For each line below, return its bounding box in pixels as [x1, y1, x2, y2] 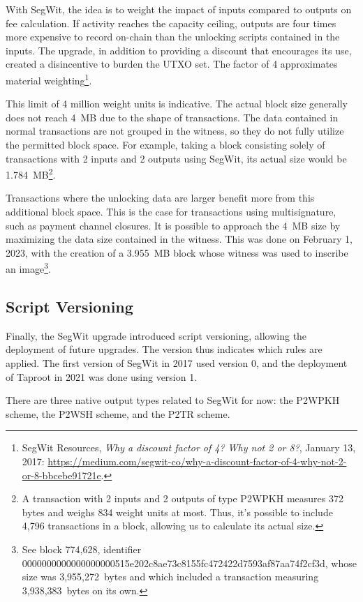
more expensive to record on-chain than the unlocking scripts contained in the [6, 29, 340, 44]
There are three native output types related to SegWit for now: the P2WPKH [6, 393, 340, 407]
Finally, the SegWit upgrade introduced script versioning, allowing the [6, 328, 307, 343]
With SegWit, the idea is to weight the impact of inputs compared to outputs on [6, 2, 352, 16]
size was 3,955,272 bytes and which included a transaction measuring [22, 569, 319, 584]
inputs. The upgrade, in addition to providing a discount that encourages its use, [6, 43, 352, 57]
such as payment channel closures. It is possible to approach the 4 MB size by [6, 218, 341, 232]
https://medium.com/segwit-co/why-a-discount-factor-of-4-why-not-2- [47, 454, 347, 469]
